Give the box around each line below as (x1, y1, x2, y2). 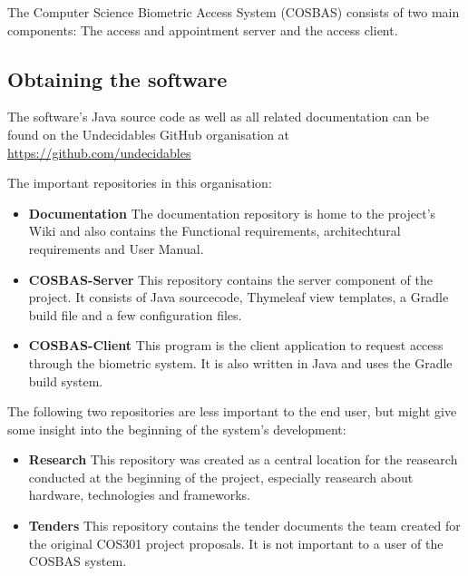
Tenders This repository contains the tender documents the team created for (28, 516, 461, 535)
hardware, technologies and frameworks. (28, 485, 250, 504)
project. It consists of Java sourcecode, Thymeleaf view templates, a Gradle (28, 288, 449, 307)
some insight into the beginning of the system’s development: (7, 419, 346, 438)
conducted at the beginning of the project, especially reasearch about (28, 467, 414, 486)
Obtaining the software (7, 64, 228, 93)
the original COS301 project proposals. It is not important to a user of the (28, 533, 444, 552)
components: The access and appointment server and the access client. (7, 20, 398, 39)
